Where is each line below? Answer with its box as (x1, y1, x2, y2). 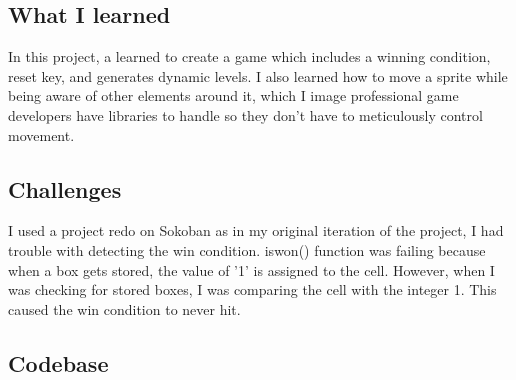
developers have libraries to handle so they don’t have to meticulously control (8, 104, 483, 125)
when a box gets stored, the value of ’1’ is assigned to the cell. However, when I (8, 259, 495, 280)
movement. (8, 124, 75, 145)
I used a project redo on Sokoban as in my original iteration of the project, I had (8, 220, 504, 241)
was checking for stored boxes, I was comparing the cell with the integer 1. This (8, 279, 497, 300)
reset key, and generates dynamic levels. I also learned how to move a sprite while (8, 65, 508, 86)
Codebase (8, 347, 109, 378)
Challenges (8, 173, 122, 204)
